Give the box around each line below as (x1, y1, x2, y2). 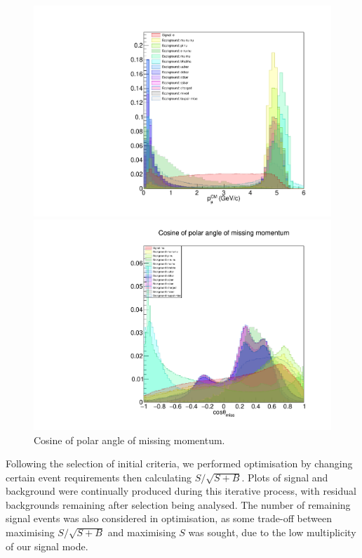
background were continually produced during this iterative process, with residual (6, 484, 356, 498)
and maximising (107, 525, 176, 540)
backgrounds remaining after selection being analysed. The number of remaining (6, 497, 351, 512)
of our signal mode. (6, 538, 88, 553)
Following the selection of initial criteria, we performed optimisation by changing (6, 456, 353, 471)
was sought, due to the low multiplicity (188, 525, 356, 540)
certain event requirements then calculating (6, 469, 192, 484)
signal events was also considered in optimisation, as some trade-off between (6, 511, 332, 526)
